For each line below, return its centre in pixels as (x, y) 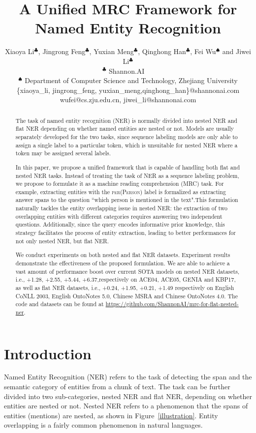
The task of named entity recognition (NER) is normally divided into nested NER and (126, 120)
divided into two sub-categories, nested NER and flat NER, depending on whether (128, 396)
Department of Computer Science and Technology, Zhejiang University (131, 80)
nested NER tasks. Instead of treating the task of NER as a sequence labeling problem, (127, 175)
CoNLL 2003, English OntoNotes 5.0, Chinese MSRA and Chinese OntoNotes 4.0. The (127, 296)
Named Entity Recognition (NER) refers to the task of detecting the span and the (128, 377)
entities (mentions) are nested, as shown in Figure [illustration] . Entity (111, 415)
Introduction (48, 353)
